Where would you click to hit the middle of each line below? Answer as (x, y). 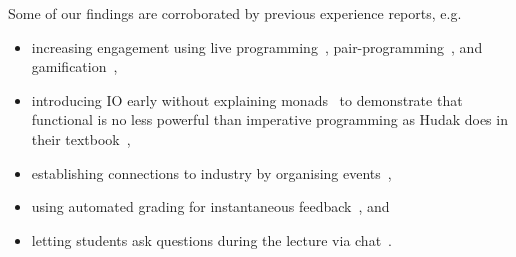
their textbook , (81, 138)
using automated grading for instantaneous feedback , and (210, 206)
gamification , (74, 66)
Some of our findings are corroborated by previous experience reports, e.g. (235, 13)
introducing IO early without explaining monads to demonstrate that (247, 99)
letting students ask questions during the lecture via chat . (212, 239)
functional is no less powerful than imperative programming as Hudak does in (269, 119)
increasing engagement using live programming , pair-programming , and (257, 46)
